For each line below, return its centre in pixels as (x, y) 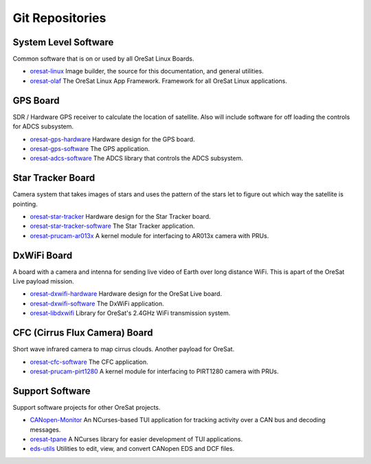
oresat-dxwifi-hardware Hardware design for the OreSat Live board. (126, 294)
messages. (45, 430)
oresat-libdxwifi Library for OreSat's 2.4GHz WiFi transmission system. (130, 313)
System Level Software (63, 42)
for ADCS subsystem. (43, 126)
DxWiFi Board (43, 255)
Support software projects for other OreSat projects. (87, 407)
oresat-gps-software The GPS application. (90, 148)
